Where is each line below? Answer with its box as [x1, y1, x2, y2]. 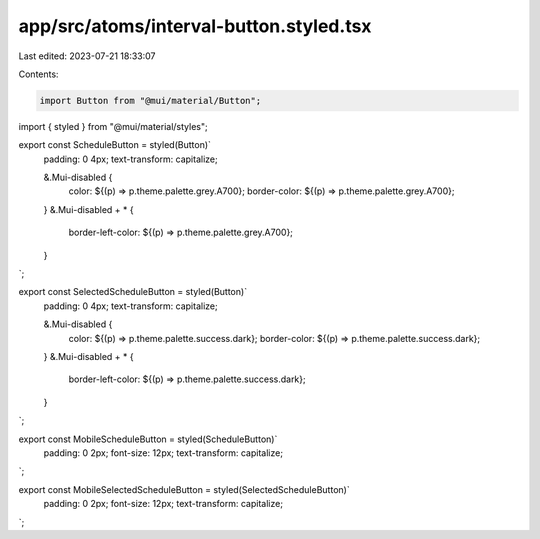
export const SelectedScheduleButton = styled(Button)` [18, 286, 248, 298]
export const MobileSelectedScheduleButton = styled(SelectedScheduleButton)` [18, 483, 350, 495]
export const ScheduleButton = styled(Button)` [18, 139, 212, 151]
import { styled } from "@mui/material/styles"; [18, 120, 209, 132]
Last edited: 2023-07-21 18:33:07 [18, 50, 156, 62]
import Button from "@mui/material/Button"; [39, 95, 262, 106]
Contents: [18, 68, 59, 80]
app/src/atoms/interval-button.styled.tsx [18, 15, 372, 37]
